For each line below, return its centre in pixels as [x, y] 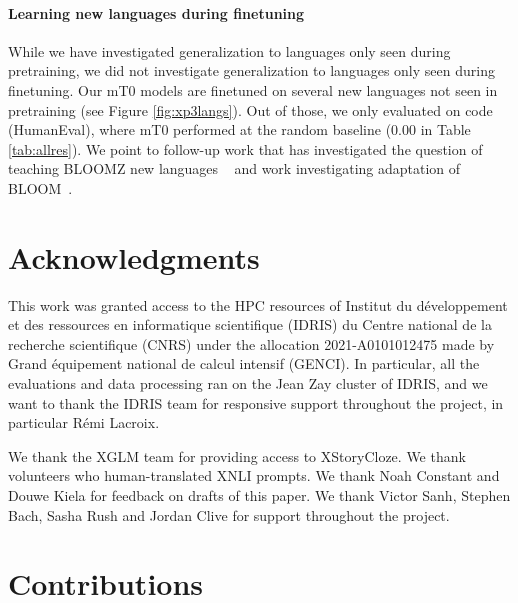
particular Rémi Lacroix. [84, 422]
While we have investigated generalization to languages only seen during [229, 50]
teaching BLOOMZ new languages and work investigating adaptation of [234, 168]
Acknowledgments [134, 256]
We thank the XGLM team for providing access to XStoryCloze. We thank [237, 455]
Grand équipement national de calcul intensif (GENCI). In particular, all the [244, 363]
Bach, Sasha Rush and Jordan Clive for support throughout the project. [229, 514]
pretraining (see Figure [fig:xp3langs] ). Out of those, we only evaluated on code [250, 109]
